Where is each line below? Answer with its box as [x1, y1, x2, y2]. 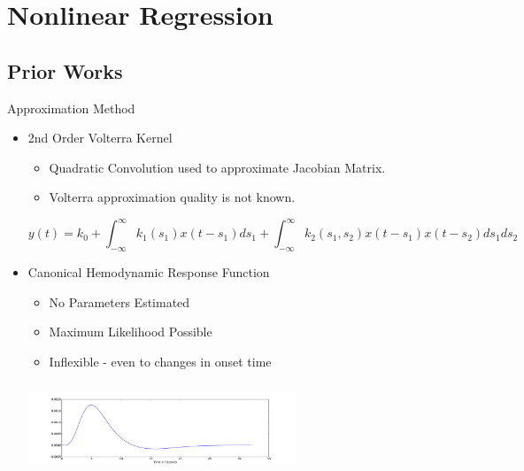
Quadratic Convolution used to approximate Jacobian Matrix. [49, 158, 386, 176]
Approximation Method [7, 98, 135, 117]
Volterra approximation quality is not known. [49, 188, 296, 206]
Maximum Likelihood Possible [49, 322, 212, 341]
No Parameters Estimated [49, 292, 190, 311]
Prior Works [7, 57, 123, 84]
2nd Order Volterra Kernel [27, 128, 173, 147]
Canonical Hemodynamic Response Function [27, 263, 270, 282]
